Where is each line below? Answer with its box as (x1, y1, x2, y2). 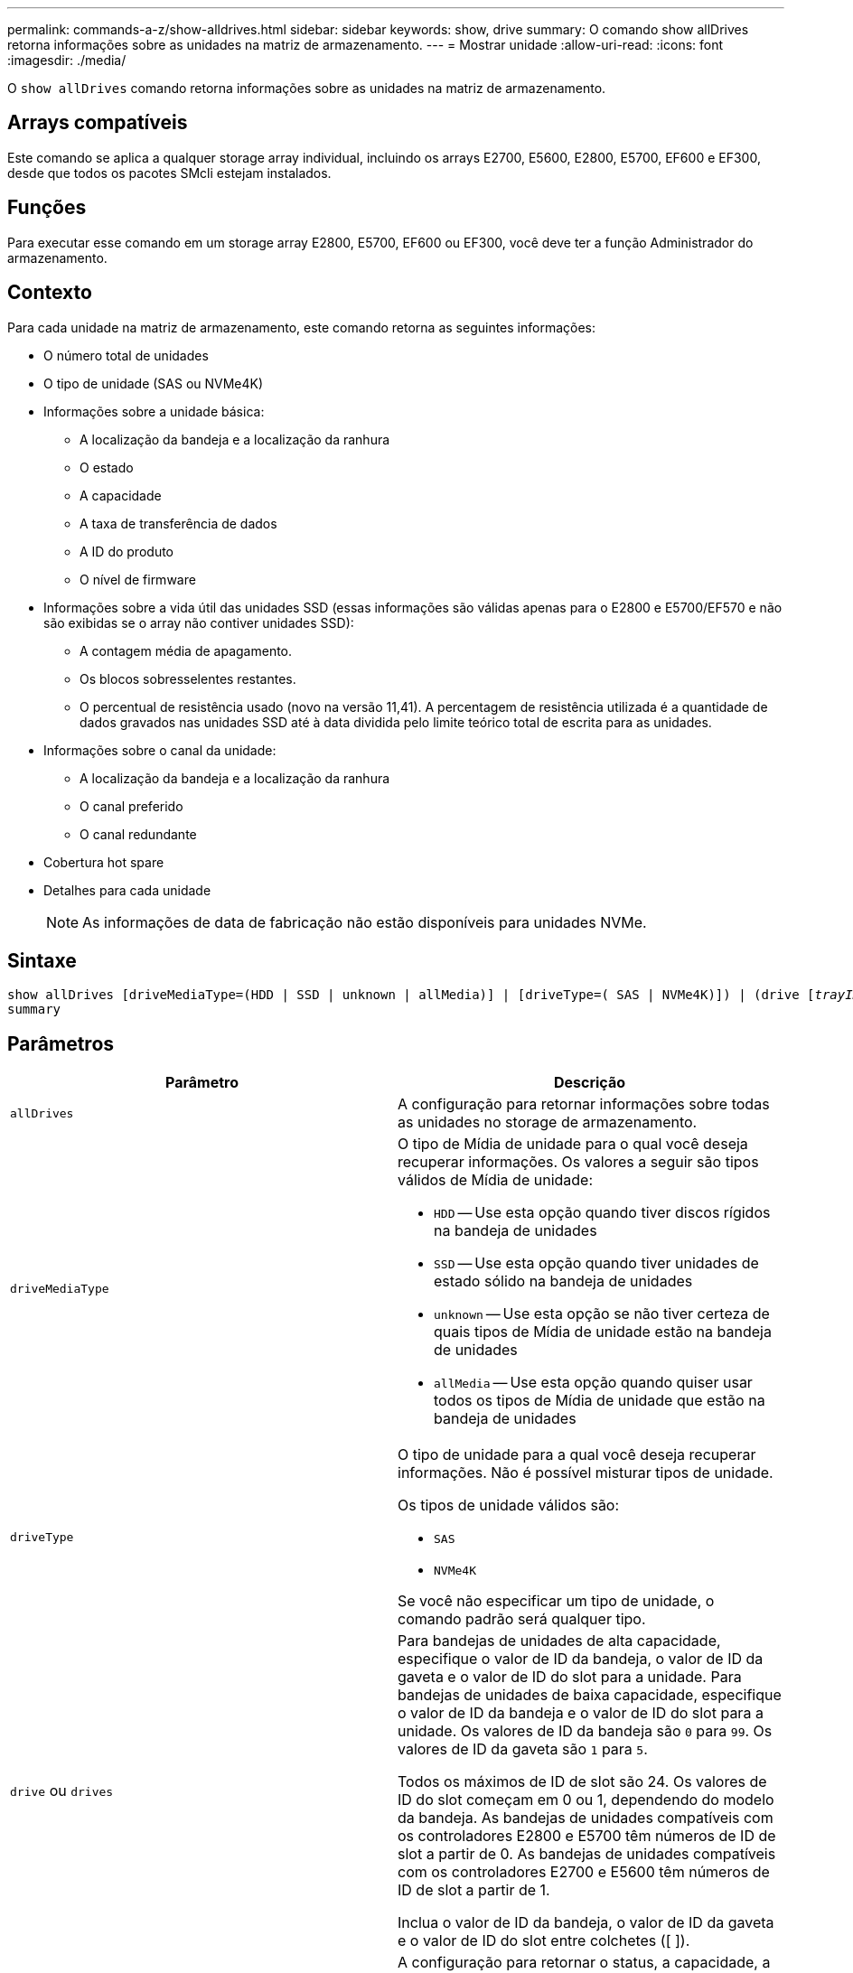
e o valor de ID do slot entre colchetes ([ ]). (398, 1931, 690, 1950)
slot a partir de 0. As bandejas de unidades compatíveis (398, 1845, 776, 1864)
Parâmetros (7, 1032, 115, 1055)
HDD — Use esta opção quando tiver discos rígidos (434, 1203, 771, 1222)
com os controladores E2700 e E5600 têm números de (398, 1863, 770, 1882)
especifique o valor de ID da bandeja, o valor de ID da (398, 1650, 764, 1669)
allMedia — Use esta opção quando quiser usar (434, 1373, 753, 1392)
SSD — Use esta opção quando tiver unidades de (434, 1254, 759, 1273)
